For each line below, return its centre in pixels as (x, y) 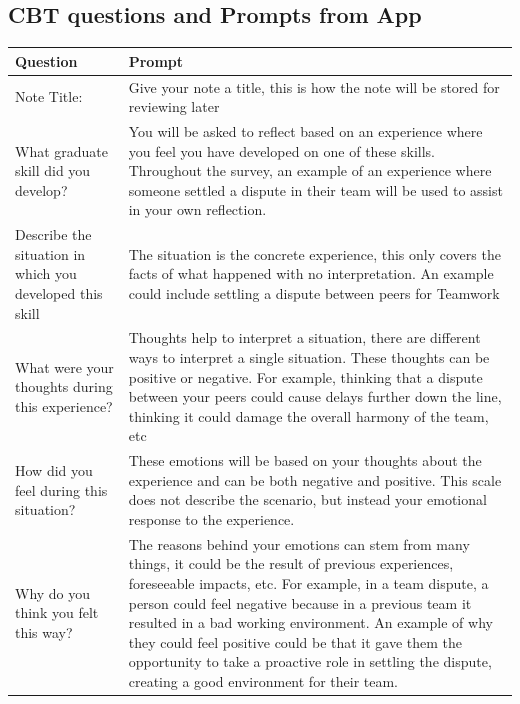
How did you (54, 470)
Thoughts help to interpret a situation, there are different (304, 337)
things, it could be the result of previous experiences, (291, 563)
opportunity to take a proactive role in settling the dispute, (310, 661)
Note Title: (49, 96)
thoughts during (64, 386)
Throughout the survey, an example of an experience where (310, 170)
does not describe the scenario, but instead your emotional (307, 499)
